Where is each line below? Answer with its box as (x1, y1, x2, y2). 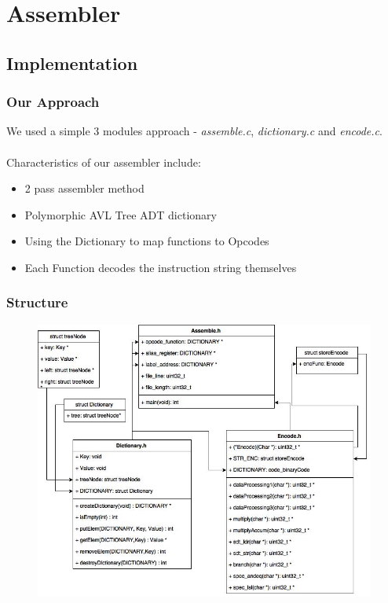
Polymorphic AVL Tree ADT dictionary (24, 206, 217, 222)
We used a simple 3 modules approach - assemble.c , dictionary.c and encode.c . (6, 123, 383, 139)
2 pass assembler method (24, 180, 145, 197)
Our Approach (6, 92, 100, 112)
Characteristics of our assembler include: (6, 153, 201, 170)
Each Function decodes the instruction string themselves (24, 259, 297, 275)
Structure (6, 292, 68, 312)
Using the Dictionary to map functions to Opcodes (24, 233, 269, 249)
